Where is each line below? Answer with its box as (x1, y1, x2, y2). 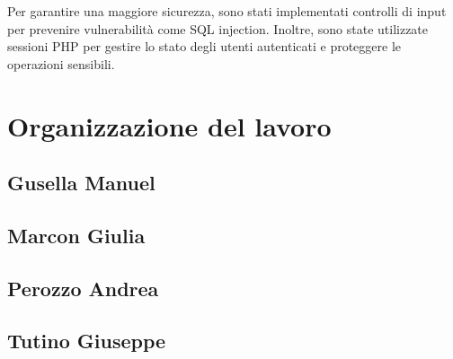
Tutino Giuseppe (7, 327, 166, 355)
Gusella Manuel (7, 169, 155, 197)
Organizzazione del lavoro (7, 107, 332, 144)
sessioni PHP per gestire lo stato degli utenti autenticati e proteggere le (7, 37, 402, 56)
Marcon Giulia (7, 221, 146, 249)
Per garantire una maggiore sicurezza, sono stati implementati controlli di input (7, 2, 447, 20)
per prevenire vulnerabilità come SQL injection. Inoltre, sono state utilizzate (7, 19, 429, 38)
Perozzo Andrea (7, 274, 159, 302)
